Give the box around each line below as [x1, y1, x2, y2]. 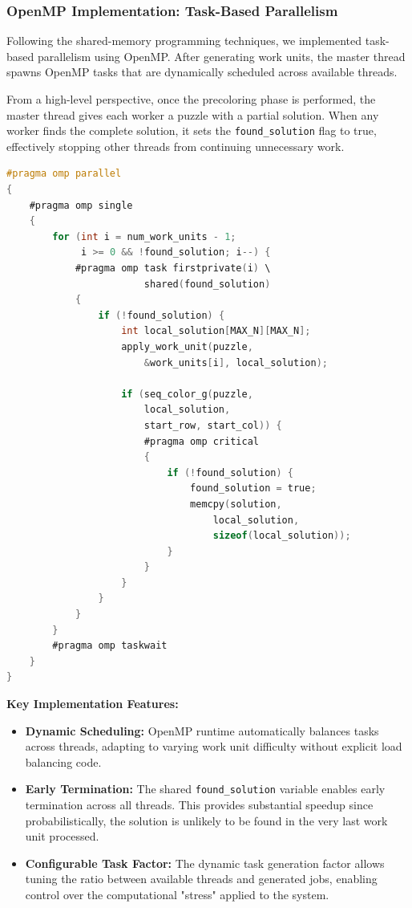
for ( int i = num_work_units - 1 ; [52, 230, 236, 242]
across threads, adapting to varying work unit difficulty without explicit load [25, 738, 402, 755]
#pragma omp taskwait [52, 640, 168, 652]
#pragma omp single [29, 199, 133, 211]
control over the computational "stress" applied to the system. [25, 886, 329, 903]
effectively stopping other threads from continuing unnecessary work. [6, 137, 345, 154]
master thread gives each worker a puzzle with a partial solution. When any [6, 106, 379, 123]
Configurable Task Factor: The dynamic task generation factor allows [25, 854, 385, 871]
